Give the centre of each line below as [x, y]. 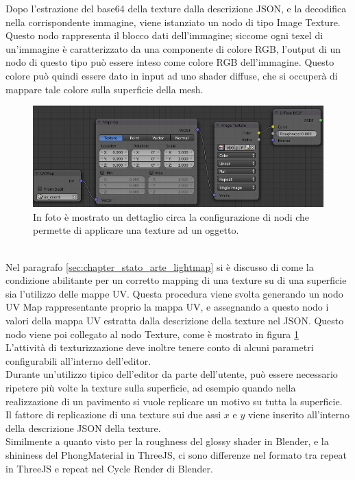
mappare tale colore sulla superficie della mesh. [105, 89]
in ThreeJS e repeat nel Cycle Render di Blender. [109, 468]
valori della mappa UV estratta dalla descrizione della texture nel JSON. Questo [175, 320]
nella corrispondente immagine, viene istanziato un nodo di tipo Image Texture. [173, 22]
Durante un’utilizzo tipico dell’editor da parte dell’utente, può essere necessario [172, 374]
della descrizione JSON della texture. [83, 428]
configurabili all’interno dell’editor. [78, 360]
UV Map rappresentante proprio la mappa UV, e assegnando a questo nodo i [167, 307]
